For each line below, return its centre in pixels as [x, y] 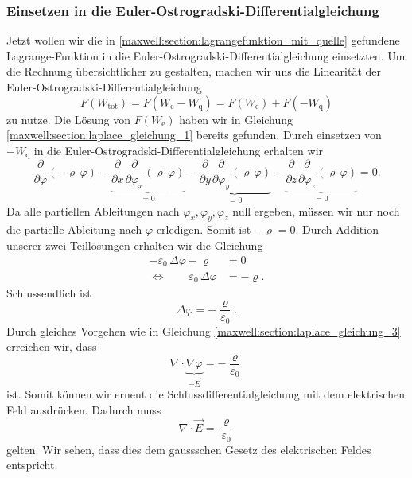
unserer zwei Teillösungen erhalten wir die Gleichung [135, 245]
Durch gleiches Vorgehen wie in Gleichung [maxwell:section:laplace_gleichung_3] [204, 330]
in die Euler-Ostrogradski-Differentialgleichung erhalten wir [179, 150]
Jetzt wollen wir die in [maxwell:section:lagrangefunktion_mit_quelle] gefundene [203, 40]
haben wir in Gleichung [236, 119]
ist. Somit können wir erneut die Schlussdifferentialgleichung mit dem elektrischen [206, 394]
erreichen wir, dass [52, 346]
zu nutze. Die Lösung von [69, 119]
